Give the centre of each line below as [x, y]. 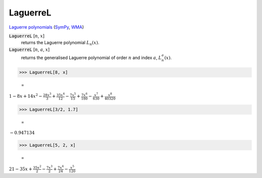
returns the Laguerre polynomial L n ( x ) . [60, 43]
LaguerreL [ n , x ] [27, 36]
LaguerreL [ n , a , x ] [29, 49]
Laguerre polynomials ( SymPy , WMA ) [47, 27]
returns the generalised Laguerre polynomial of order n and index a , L [91, 58]
